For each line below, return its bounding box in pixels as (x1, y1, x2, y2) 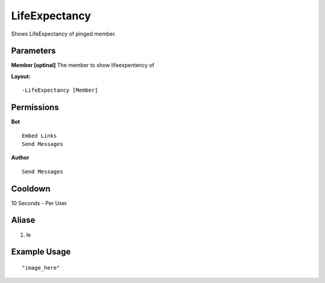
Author (11, 154, 29, 161)
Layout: (11, 72, 31, 80)
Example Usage (11, 247, 71, 257)
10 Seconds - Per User (11, 199, 67, 206)
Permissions (11, 103, 60, 113)
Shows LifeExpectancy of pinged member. (11, 30, 117, 37)
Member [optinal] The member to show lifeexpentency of (11, 62, 155, 69)
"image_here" (22, 264, 60, 271)
